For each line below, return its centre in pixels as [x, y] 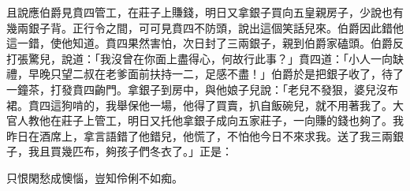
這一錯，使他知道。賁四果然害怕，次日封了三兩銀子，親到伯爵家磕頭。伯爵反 [205, 43]
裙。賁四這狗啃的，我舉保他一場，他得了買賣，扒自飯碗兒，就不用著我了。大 [205, 105]
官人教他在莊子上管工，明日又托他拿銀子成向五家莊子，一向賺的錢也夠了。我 [205, 120]
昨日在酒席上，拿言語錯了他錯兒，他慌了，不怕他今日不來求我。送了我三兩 [199, 135]
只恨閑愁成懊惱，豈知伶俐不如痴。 [95, 177]
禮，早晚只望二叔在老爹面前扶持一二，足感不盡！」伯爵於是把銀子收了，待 [199, 74]
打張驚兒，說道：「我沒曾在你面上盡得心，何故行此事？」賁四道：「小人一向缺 [205, 58]
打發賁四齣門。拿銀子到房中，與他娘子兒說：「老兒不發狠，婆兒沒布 [224, 89]
